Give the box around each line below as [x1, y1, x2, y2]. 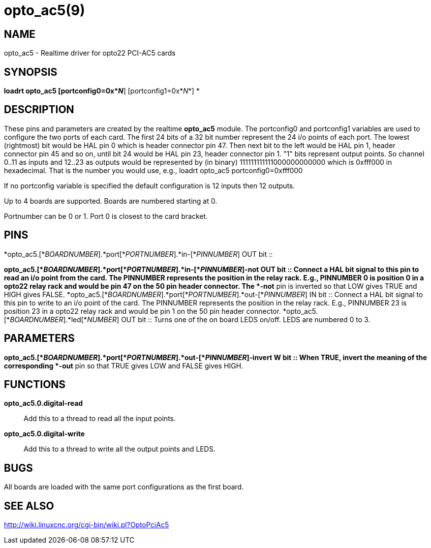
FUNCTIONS [4, 378, 66, 391]
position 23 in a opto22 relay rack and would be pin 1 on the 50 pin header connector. [4, 306, 281, 315]
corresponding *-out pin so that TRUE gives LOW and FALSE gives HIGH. [4, 361, 244, 370]
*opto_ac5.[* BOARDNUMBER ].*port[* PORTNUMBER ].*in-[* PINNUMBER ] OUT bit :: [4, 249, 273, 258]
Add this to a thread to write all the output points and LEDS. [24, 445, 215, 454]
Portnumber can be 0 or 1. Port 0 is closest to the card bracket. [4, 212, 208, 220]
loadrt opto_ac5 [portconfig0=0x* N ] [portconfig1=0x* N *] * [4, 87, 200, 95]
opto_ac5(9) [4, 2, 85, 19]
